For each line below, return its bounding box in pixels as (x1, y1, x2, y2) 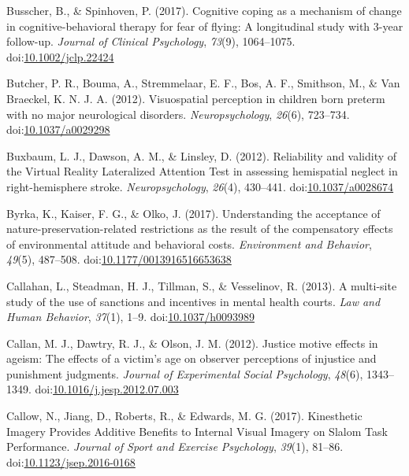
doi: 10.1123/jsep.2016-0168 (6, 453, 136, 470)
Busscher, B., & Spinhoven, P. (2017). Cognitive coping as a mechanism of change (6, 2, 402, 18)
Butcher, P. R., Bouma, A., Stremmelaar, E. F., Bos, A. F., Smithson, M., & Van (6, 75, 400, 91)
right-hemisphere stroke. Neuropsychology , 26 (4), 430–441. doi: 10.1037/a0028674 (6, 178, 394, 194)
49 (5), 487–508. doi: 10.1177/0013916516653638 (6, 251, 232, 268)
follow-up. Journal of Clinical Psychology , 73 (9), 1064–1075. (6, 33, 296, 50)
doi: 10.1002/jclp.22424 (6, 48, 114, 65)
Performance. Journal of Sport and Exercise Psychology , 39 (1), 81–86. (6, 438, 344, 455)
